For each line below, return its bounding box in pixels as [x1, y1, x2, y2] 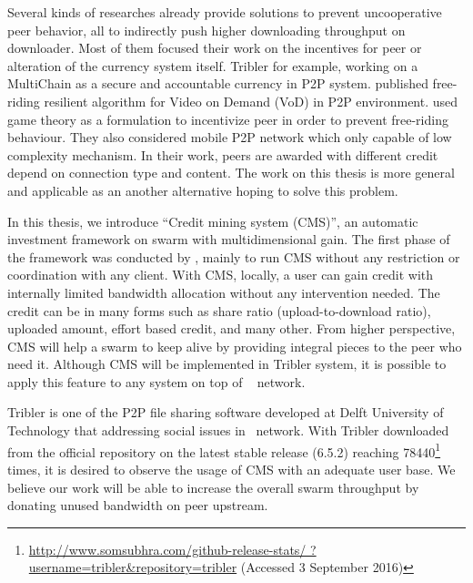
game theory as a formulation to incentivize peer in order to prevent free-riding [7, 109, 448, 128]
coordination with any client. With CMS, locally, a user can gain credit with [7, 265, 434, 284]
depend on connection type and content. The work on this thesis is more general [7, 163, 455, 182]
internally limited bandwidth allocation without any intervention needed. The [7, 282, 440, 302]
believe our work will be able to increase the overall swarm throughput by [7, 477, 419, 496]
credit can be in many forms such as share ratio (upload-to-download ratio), [7, 301, 431, 320]
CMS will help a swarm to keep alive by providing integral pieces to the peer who [7, 336, 462, 355]
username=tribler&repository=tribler [28, 557, 237, 577]
